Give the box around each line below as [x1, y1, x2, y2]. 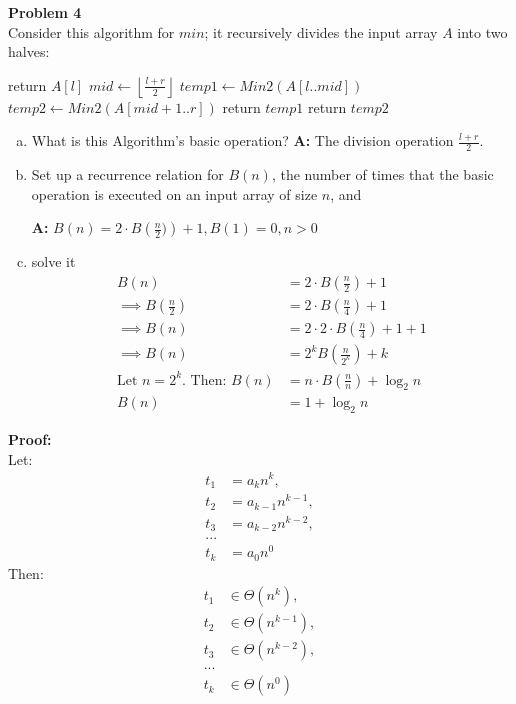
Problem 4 [8, 2, 82, 22]
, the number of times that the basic [271, 164, 494, 185]
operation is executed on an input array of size [31, 183, 318, 204]
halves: [8, 41, 50, 62]
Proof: [8, 429, 52, 450]
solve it [31, 251, 76, 272]
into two [457, 21, 508, 42]
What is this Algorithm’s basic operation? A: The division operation [31, 130, 454, 151]
